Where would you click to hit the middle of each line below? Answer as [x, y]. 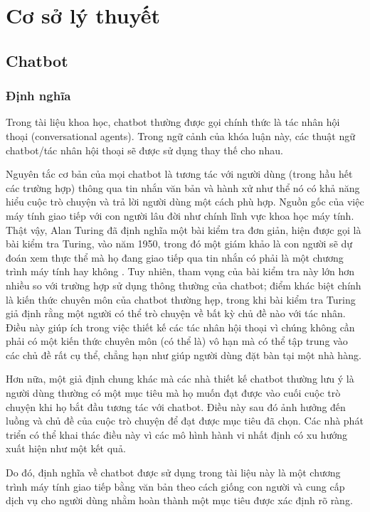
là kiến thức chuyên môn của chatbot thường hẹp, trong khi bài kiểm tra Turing [181, 299]
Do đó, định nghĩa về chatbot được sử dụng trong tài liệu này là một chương [173, 473]
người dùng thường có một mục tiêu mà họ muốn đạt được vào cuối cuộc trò [173, 393]
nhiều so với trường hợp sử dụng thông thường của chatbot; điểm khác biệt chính [184, 285]
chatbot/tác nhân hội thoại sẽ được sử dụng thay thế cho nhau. [144, 150]
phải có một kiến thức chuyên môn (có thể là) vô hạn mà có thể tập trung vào [177, 341]
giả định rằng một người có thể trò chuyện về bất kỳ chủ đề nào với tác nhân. [176, 313]
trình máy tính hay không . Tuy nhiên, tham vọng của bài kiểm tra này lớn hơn [180, 271]
